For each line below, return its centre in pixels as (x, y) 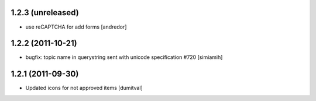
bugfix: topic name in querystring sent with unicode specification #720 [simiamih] (124, 57)
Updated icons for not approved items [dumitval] (84, 88)
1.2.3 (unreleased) (45, 13)
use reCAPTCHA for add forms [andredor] (76, 27)
